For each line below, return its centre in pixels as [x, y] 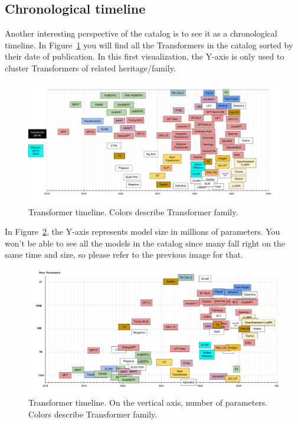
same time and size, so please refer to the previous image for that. [124, 254]
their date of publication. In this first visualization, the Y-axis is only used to [145, 56]
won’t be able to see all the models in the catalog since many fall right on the [145, 243]
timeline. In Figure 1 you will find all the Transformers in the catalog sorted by [149, 45]
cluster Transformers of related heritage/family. [90, 68]
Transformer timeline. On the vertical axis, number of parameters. [148, 402]
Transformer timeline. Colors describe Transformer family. [133, 211]
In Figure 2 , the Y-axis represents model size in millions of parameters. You [143, 231]
